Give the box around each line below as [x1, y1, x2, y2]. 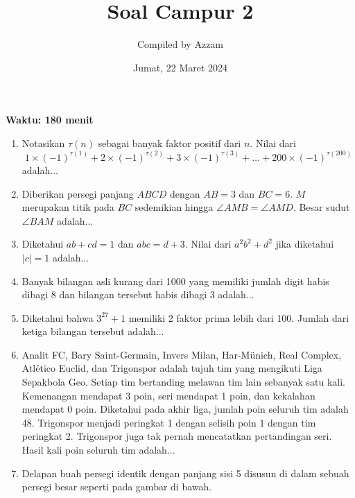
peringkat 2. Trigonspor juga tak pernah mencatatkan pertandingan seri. [21, 429, 332, 443]
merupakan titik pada [21, 200, 114, 214]
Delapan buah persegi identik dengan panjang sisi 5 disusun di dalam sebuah [21, 465, 349, 480]
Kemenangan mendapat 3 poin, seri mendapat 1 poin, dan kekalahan [21, 388, 315, 402]
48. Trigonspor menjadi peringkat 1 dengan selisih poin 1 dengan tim [21, 415, 316, 429]
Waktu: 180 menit [6, 112, 94, 127]
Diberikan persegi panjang [21, 186, 134, 200]
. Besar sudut [293, 200, 350, 214]
